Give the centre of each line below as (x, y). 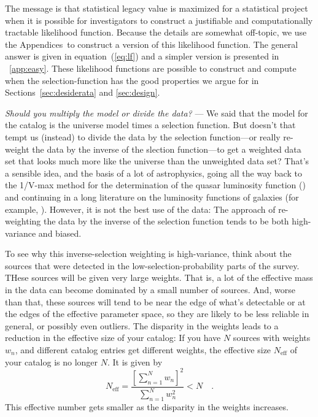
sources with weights (272, 338)
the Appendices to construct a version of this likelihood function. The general (152, 44)
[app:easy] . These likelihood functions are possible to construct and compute (153, 68)
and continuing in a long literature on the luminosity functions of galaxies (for (152, 197)
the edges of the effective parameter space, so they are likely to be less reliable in (157, 314)
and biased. (60, 233)
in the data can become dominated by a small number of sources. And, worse (150, 290)
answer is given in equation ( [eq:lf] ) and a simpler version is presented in (142, 56)
